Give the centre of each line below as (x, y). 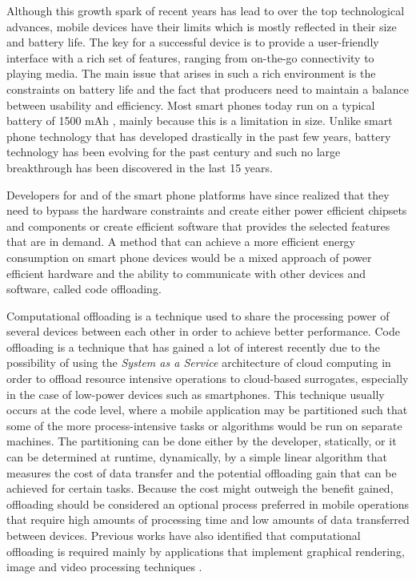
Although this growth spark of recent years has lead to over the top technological (206, 10)
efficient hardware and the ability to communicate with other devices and (186, 273)
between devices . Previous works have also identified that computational (184, 535)
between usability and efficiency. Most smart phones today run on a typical (191, 105)
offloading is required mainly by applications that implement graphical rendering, (206, 551)
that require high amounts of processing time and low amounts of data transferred (208, 520)
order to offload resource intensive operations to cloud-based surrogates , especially (208, 379)
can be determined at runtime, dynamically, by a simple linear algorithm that (197, 457)
